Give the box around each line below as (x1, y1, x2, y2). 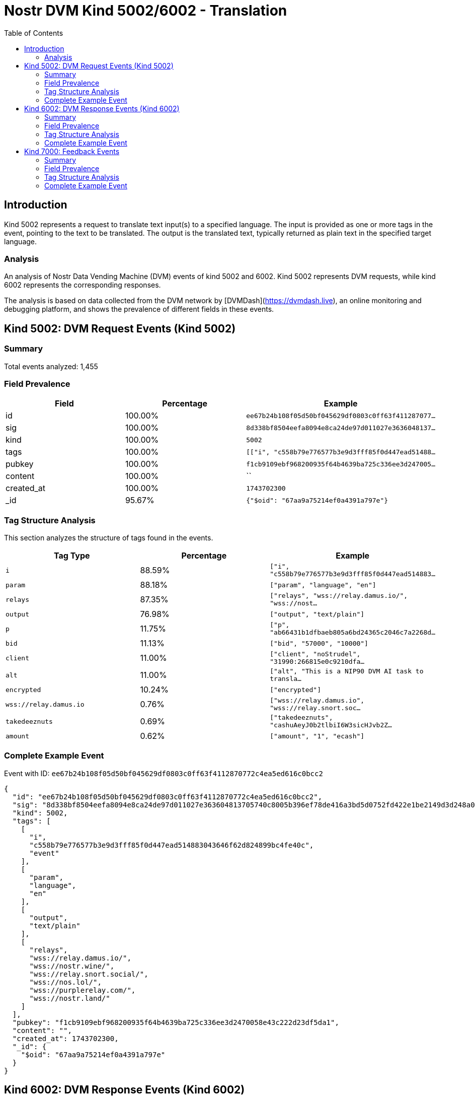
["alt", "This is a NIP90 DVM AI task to (270, 667, 424, 675)
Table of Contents (4, 28, 63, 37)
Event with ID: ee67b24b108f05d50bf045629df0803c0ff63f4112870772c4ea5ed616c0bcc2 (4, 769, 323, 778)
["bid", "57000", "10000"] (270, 639, 368, 647)
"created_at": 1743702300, (12, 1034, 119, 1043)
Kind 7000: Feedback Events (24, 147, 120, 156)
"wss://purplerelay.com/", (29, 986, 136, 994)
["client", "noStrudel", (270, 650, 361, 658)
